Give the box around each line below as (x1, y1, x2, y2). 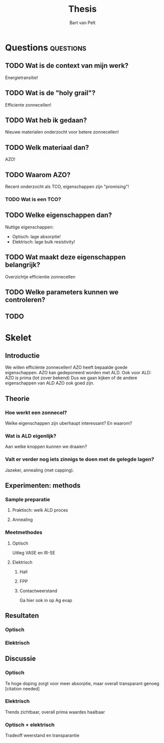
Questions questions (5, 42, 87, 53)
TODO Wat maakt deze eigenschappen (5, 253, 126, 261)
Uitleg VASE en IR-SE (12, 550, 55, 555)
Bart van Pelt (69, 20, 96, 26)
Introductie (5, 351, 40, 359)
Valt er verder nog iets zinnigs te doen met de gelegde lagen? (5, 456, 155, 463)
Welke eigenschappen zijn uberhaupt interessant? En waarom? (5, 420, 133, 426)
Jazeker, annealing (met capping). (5, 467, 75, 473)
